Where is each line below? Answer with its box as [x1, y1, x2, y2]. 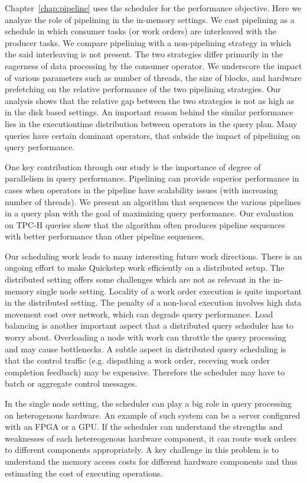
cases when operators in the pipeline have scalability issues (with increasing [5, 183, 278, 196]
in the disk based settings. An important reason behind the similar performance [5, 106, 293, 118]
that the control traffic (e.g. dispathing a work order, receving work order [5, 354, 270, 367]
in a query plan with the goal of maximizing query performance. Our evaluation [5, 207, 294, 219]
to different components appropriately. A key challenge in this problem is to [5, 443, 279, 456]
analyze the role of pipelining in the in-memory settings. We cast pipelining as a [5, 13, 295, 25]
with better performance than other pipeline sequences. [5, 230, 205, 242]
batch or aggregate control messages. [5, 377, 138, 390]
